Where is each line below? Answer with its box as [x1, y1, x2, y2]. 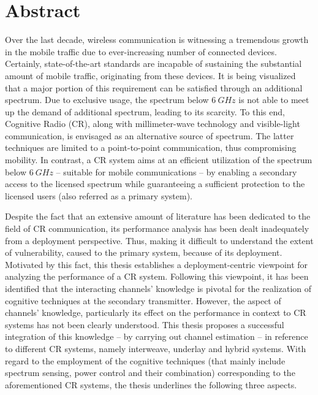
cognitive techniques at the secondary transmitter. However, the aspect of [5, 294, 281, 307]
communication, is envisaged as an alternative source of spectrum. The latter [5, 129, 294, 142]
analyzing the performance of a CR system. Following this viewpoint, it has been [5, 270, 309, 283]
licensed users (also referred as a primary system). [5, 189, 193, 202]
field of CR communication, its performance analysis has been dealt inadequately [5, 222, 309, 235]
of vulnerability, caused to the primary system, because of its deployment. [5, 246, 282, 259]
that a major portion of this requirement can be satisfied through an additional [5, 81, 303, 94]
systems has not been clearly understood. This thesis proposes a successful [5, 318, 284, 331]
